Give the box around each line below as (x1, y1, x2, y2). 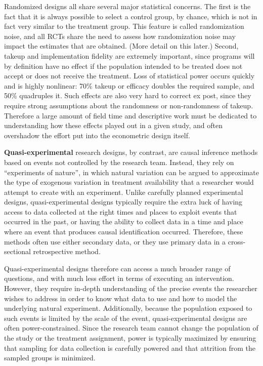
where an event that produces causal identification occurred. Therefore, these (4, 226, 243, 237)
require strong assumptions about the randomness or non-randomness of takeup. (4, 100, 253, 110)
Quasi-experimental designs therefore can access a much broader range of (4, 263, 231, 273)
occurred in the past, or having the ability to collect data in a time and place (4, 216, 243, 227)
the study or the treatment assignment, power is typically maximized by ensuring (4, 333, 256, 343)
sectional (4, 246, 31, 257)
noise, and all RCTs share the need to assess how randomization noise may (4, 30, 236, 41)
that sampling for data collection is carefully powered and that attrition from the (4, 342, 255, 353)
